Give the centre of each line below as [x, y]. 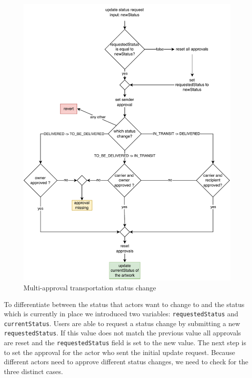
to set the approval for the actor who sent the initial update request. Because [120, 352]
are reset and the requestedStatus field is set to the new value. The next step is [125, 343]
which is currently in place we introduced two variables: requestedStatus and [121, 314]
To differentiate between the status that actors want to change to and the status [124, 304]
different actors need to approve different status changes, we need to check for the [126, 362]
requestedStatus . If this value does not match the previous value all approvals [123, 333]
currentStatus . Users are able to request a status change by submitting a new [122, 323]
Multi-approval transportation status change [90, 287]
